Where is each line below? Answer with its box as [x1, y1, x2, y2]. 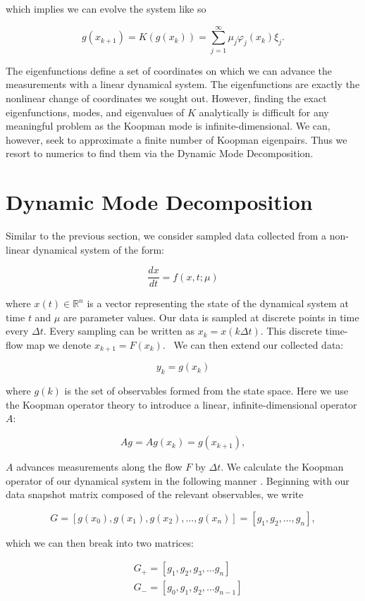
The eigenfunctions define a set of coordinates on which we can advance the [6, 63, 333, 78]
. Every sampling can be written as [43, 323, 195, 338]
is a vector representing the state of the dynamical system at [87, 296, 349, 311]
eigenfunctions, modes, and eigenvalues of [6, 104, 185, 119]
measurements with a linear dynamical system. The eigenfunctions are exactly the [6, 77, 360, 92]
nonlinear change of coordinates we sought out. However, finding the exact [6, 90, 327, 105]
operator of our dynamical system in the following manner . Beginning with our [6, 473, 349, 488]
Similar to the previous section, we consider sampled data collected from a [6, 228, 327, 242]
